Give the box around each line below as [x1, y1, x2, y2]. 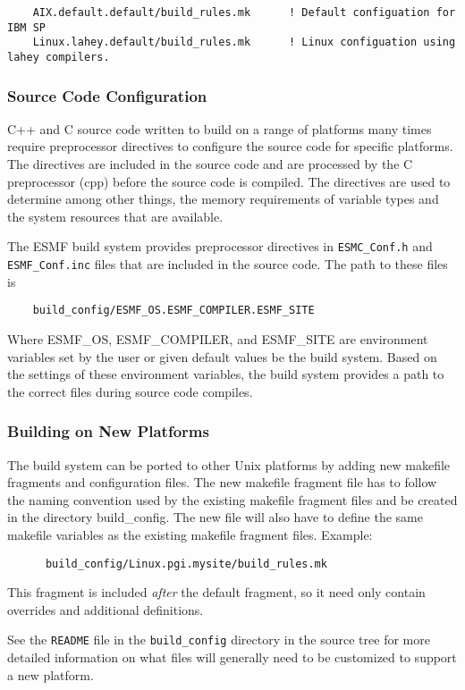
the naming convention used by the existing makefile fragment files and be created [7, 490, 458, 509]
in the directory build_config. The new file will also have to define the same [7, 508, 423, 526]
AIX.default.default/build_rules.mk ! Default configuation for [32, 6, 456, 19]
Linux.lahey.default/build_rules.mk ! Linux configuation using [32, 36, 456, 49]
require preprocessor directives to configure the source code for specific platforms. [7, 137, 453, 156]
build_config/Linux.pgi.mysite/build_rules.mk [45, 557, 327, 570]
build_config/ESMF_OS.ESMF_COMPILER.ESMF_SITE [32, 304, 315, 317]
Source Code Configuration [7, 84, 207, 106]
